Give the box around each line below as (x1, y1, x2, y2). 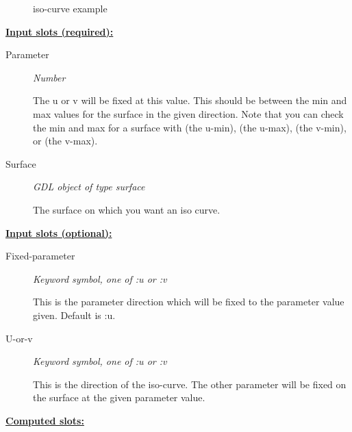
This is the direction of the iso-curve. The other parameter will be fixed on (33, 377, 347, 391)
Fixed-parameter (5, 249, 75, 263)
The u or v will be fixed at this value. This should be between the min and (33, 93, 347, 107)
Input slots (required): (5, 24, 114, 38)
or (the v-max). (33, 134, 98, 148)
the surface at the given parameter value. (33, 390, 205, 405)
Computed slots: (5, 413, 84, 427)
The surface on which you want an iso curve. (33, 202, 221, 216)
